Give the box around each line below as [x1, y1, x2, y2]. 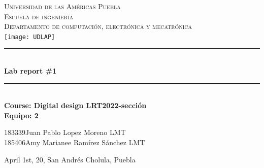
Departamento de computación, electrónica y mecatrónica [4, 21, 192, 31]
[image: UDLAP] [4, 33, 55, 41]
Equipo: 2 [4, 110, 39, 120]
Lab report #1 [4, 65, 56, 76]
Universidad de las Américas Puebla [4, 1, 121, 11]
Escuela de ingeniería [4, 11, 74, 21]
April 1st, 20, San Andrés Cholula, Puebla [4, 154, 136, 164]
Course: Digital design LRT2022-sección [4, 100, 147, 111]
